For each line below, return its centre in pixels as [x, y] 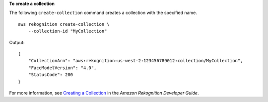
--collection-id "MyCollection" [67, 31]
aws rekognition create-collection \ [64, 24]
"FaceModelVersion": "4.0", [62, 68]
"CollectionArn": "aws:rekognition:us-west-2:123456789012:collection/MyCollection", [135, 61]
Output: [17, 42]
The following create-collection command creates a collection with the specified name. [103, 13]
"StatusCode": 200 [51, 75]
